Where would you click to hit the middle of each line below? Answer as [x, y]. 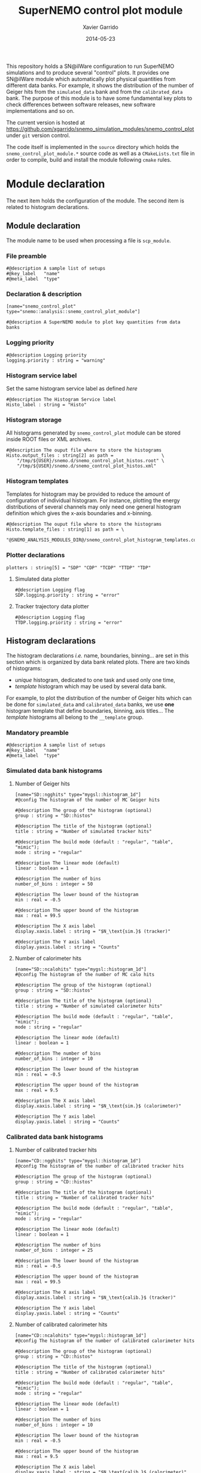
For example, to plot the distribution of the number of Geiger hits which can [99, 698]
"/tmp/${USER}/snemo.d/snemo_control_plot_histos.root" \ [91, 461]
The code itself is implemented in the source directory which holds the [93, 147]
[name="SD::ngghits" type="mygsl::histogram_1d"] [78, 795]
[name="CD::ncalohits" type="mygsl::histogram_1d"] [80, 1336]
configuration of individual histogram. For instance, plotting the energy [93, 501]
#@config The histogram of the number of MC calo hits [85, 975]
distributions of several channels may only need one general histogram [94, 507]
